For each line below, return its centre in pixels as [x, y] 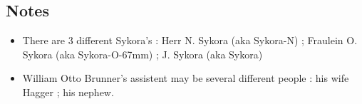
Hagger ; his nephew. [68, 92]
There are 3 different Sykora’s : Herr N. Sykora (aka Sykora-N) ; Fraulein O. [190, 40]
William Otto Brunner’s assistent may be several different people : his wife [186, 78]
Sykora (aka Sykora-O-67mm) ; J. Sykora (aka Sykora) [143, 54]
